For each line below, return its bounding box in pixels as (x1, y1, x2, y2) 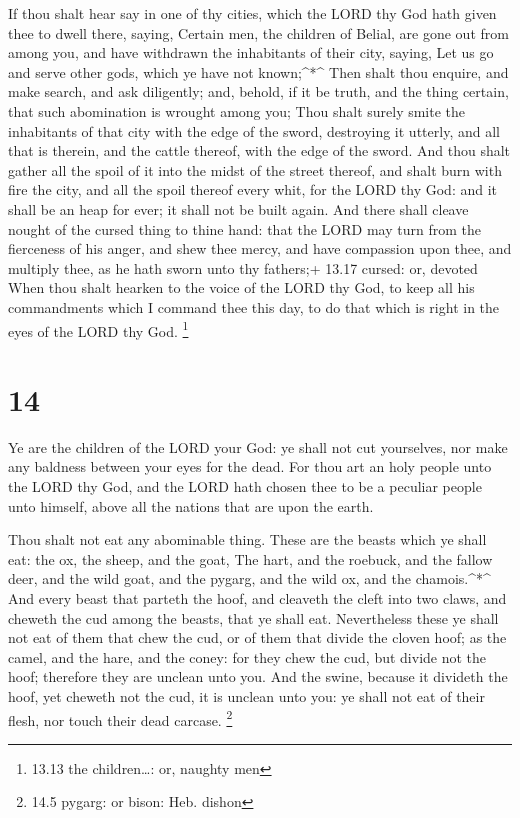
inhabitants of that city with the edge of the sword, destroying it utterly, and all (8, 120, 500, 141)
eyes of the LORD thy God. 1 (8, 317, 189, 341)
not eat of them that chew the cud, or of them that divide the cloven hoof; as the (8, 627, 507, 648)
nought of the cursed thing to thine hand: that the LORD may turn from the (8, 218, 481, 239)
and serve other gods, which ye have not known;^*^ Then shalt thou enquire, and (8, 61, 509, 82)
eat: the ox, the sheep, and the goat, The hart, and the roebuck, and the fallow (8, 548, 493, 569)
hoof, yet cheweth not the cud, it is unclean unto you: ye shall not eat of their (8, 686, 485, 706)
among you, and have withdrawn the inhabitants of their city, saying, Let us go (8, 42, 494, 63)
